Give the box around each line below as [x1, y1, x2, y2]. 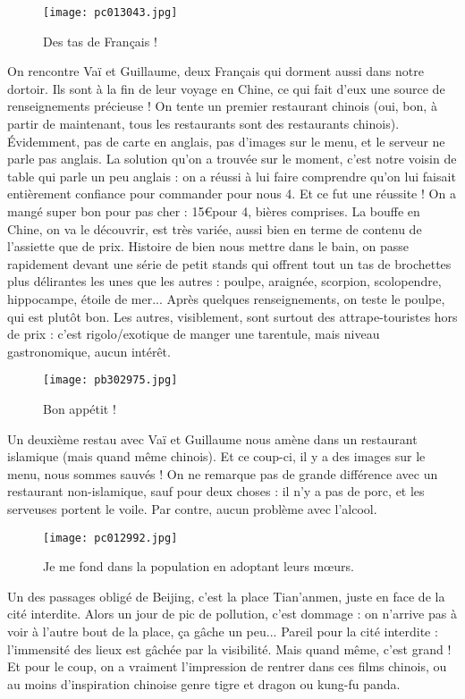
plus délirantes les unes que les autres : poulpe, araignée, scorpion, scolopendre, [7, 272, 442, 291]
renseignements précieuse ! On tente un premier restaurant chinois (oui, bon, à [7, 97, 437, 115]
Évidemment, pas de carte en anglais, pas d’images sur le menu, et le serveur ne [7, 131, 445, 150]
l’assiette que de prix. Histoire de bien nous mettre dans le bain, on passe [7, 237, 410, 256]
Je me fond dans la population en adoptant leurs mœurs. [43, 557, 354, 576]
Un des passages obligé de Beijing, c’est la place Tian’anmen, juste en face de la [7, 586, 445, 605]
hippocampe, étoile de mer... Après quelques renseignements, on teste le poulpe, [7, 289, 445, 307]
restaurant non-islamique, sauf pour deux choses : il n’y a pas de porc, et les [7, 482, 425, 501]
